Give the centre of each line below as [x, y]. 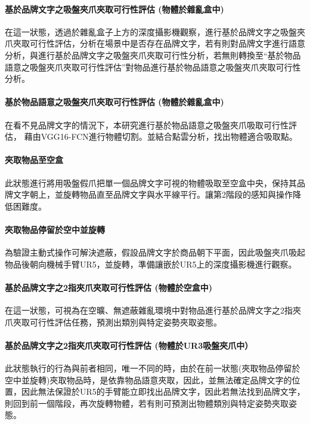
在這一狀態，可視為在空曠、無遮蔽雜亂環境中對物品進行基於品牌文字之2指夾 [153, 310]
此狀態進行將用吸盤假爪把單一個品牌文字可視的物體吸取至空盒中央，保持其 [151, 182]
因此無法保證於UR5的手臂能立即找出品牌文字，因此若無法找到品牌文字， [163, 391]
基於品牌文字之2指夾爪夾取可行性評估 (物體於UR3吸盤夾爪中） [129, 345]
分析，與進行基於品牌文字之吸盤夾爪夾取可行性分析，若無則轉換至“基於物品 [153, 55]
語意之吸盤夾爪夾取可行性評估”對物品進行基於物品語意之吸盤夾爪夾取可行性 [153, 67]
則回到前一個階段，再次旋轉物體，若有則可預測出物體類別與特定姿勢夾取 [147, 403]
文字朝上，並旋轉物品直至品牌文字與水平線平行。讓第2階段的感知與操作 [153, 194]
